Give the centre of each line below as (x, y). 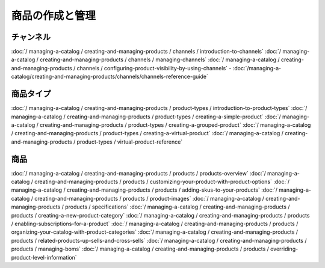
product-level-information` (44, 257)
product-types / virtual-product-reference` (130, 142)
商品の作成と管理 (54, 16)
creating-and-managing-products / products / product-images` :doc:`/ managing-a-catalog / (149, 198)
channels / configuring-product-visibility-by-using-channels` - (154, 68)
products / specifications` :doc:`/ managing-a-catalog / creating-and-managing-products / (178, 207)
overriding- (284, 249)
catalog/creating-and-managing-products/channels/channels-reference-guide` (110, 77)
